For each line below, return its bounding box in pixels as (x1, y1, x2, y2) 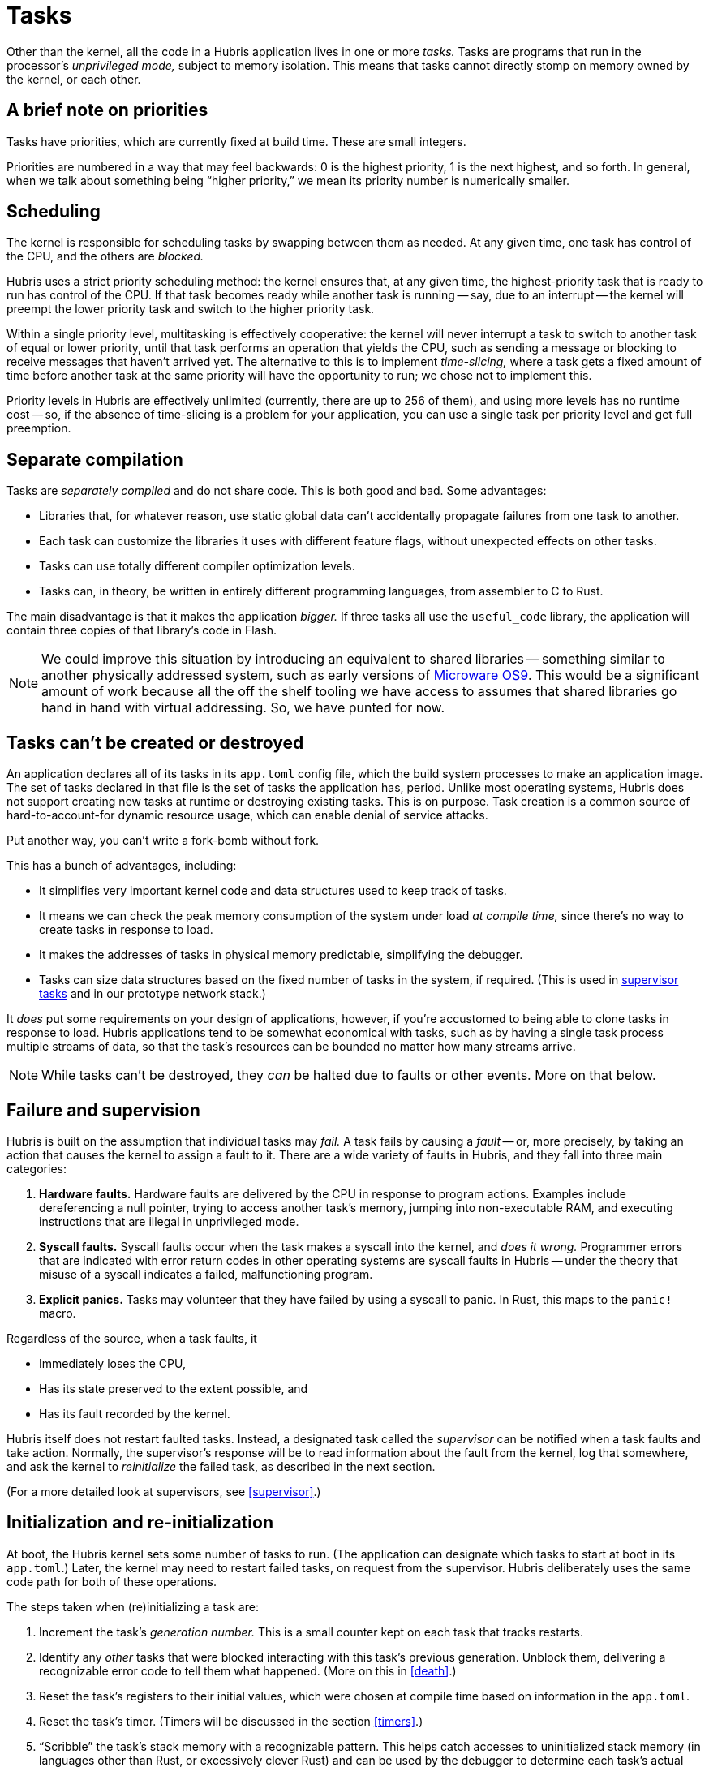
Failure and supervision (6, 1099, 200, 1120)
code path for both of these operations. (6, 1574, 217, 1589)
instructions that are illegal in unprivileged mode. (39, 1214, 299, 1228)
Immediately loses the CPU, (39, 1356, 186, 1370)
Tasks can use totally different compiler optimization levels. (39, 559, 355, 574)
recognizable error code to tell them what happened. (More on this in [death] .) (39, 1663, 457, 1678)
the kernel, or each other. (6, 71, 141, 86)
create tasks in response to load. (39, 922, 213, 937)
